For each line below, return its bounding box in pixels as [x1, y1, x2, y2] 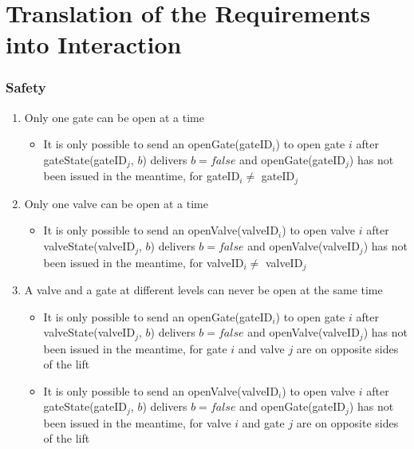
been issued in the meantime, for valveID [43, 254, 244, 270]
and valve [238, 340, 285, 356]
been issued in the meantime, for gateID [43, 167, 240, 184]
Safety [6, 77, 46, 97]
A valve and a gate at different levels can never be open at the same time [24, 281, 383, 297]
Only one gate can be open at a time [24, 108, 204, 125]
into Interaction [6, 28, 182, 61]
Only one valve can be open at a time [24, 195, 208, 211]
